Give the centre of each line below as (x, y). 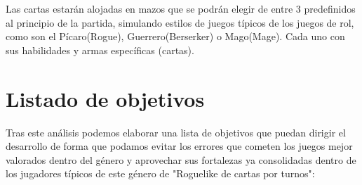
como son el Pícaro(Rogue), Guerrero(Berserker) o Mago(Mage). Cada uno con (175, 36)
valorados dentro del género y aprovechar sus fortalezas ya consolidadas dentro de (181, 159)
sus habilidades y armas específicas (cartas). (100, 50)
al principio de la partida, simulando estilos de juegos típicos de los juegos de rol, (180, 22)
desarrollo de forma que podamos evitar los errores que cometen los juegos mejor (179, 146)
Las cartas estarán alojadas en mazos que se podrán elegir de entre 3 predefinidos (181, 8)
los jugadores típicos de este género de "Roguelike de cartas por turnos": (160, 173)
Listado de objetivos (105, 98)
